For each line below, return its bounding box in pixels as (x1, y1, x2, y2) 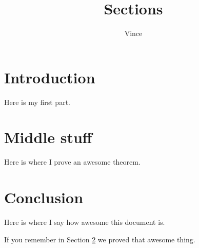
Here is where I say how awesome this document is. (4, 217, 165, 227)
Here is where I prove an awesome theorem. (4, 156, 141, 167)
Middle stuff (4, 127, 92, 148)
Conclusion (4, 187, 84, 208)
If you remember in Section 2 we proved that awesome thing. (4, 234, 195, 244)
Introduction (4, 66, 95, 87)
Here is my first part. (4, 96, 70, 107)
